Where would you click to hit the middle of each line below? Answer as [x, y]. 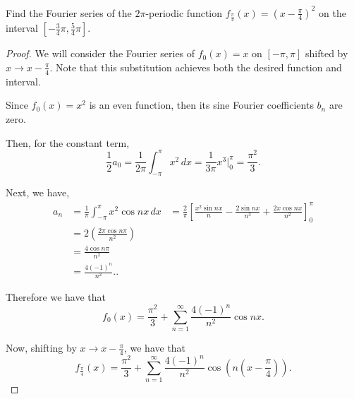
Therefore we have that [56, 297]
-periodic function [184, 12]
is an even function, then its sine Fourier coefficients [201, 105]
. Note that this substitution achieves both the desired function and [196, 67]
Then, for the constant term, [68, 142]
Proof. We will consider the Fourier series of [100, 53]
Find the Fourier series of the [69, 12]
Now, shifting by [41, 348]
